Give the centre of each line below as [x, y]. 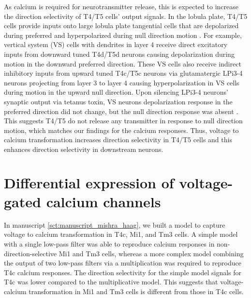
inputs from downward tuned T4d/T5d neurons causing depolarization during [119, 54]
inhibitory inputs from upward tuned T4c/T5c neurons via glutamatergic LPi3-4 [123, 73]
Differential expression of [89, 182]
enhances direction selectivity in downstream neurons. [84, 149]
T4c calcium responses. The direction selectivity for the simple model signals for [123, 272]
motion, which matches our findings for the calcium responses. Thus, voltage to [121, 130]
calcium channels [103, 201]
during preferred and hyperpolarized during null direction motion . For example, [123, 35]
